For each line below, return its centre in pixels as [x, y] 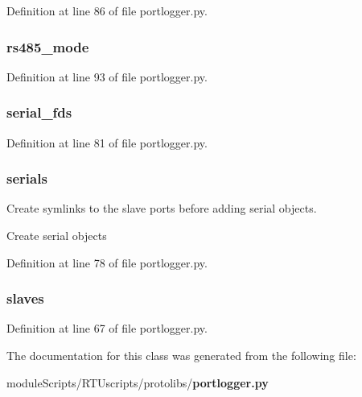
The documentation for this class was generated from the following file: [181, 356]
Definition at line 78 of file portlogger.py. [107, 262]
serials [27, 178]
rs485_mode [48, 46]
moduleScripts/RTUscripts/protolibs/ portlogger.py [138, 382]
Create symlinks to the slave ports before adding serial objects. [162, 208]
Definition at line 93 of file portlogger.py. [107, 76]
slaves [25, 298]
